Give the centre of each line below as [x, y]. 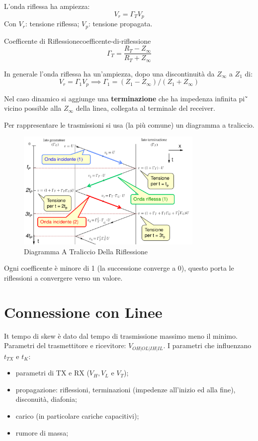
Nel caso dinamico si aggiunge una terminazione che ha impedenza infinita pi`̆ [126, 98]
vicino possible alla [33, 108]
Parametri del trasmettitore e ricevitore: [65, 345]
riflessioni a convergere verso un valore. [63, 277]
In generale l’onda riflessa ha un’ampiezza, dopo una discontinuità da [109, 73]
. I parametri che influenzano [207, 345]
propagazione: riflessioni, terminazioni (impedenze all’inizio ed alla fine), [126, 389]
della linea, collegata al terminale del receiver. [145, 108]
